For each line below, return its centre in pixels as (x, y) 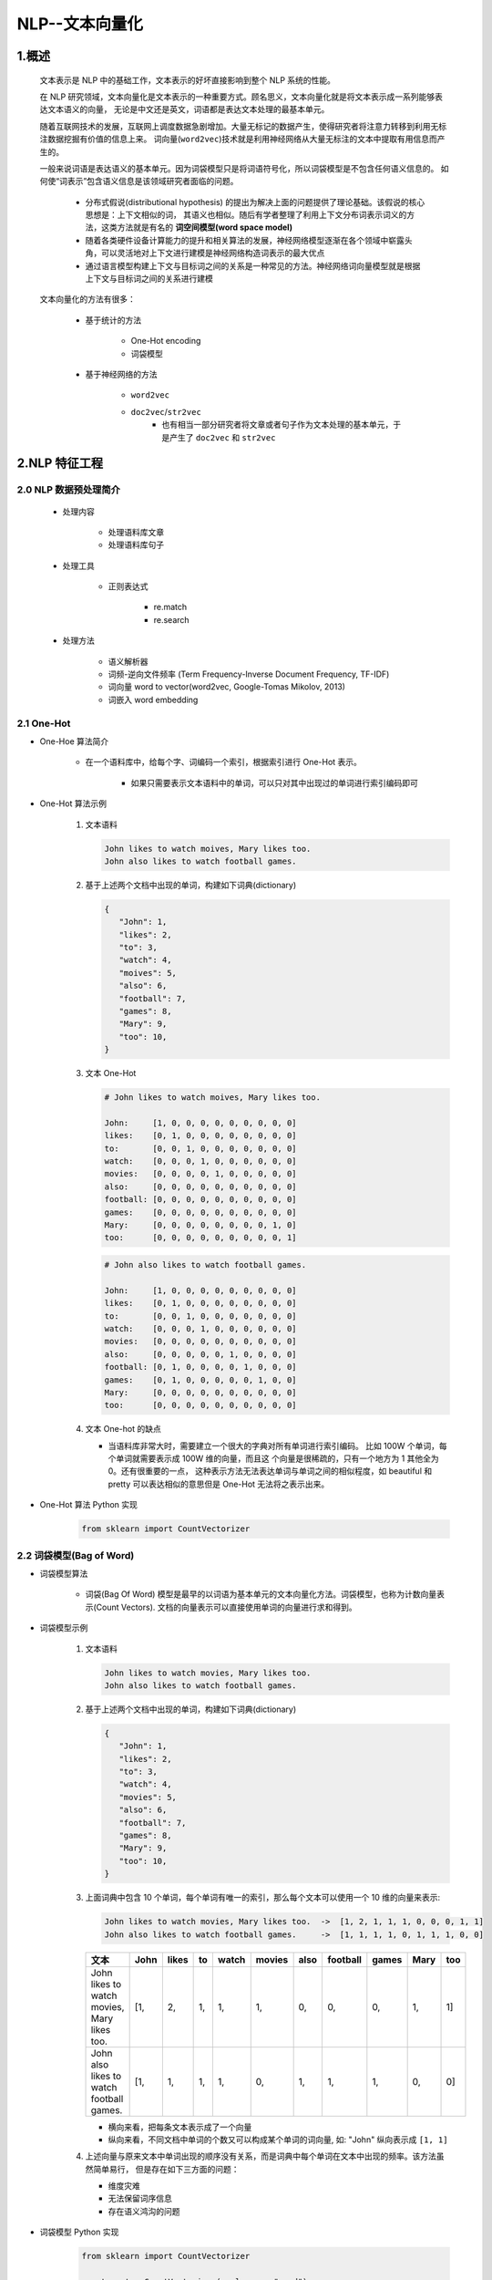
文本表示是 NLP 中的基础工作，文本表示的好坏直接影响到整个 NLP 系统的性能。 (188, 80)
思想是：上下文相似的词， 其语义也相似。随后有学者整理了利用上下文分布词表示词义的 (246, 215)
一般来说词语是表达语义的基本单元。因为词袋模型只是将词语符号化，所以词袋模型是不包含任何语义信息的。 (239, 168)
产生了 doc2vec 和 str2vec (222, 437)
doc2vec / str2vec (166, 411)
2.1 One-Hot (44, 723)
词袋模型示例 (64, 1628)
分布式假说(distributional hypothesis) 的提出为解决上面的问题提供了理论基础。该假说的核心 (255, 202)
